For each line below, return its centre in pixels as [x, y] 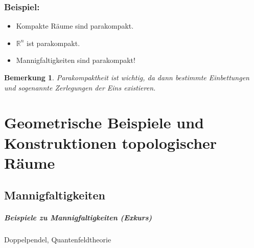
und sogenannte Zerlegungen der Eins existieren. [80, 87]
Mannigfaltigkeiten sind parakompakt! [76, 60]
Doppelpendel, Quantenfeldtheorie [58, 240]
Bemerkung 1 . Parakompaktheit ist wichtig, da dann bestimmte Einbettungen [127, 77]
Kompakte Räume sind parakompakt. [75, 26]
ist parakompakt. [53, 43]
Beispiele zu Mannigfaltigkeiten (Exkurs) [78, 218]
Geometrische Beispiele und [104, 122]
